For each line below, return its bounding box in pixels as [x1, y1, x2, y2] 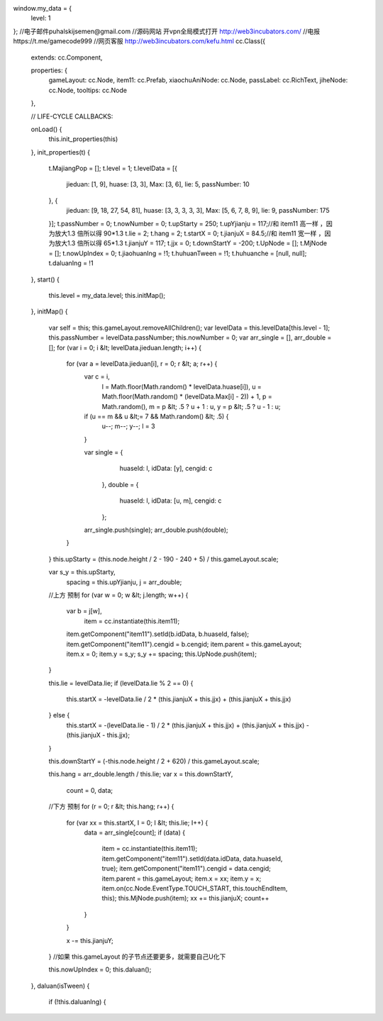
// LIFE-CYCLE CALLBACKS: [30, 112, 113, 121]
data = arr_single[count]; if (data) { [84, 828, 186, 837]
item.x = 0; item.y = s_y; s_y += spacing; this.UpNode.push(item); [66, 649, 257, 658]
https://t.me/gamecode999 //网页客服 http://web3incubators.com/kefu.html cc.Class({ [13, 37, 266, 45]
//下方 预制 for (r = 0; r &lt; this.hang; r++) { [48, 802, 174, 811]
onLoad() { [30, 125, 62, 133]
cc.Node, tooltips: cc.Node [48, 86, 128, 94]
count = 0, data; [66, 786, 113, 794]
